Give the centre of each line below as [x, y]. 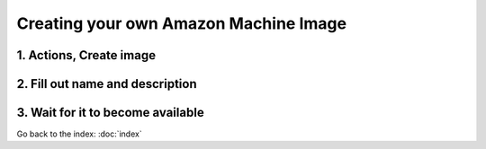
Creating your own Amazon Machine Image [181, 23]
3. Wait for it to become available [110, 113]
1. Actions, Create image [86, 55]
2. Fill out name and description [107, 84]
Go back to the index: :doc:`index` [80, 134]
